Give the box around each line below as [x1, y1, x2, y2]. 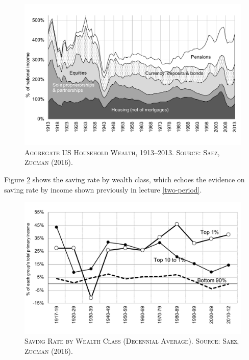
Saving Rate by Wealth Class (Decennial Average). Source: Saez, [24, 335, 239, 346]
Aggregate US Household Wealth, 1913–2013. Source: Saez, [24, 147, 220, 157]
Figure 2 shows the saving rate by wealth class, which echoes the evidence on [4, 174, 245, 184]
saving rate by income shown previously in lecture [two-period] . [4, 184, 202, 195]
